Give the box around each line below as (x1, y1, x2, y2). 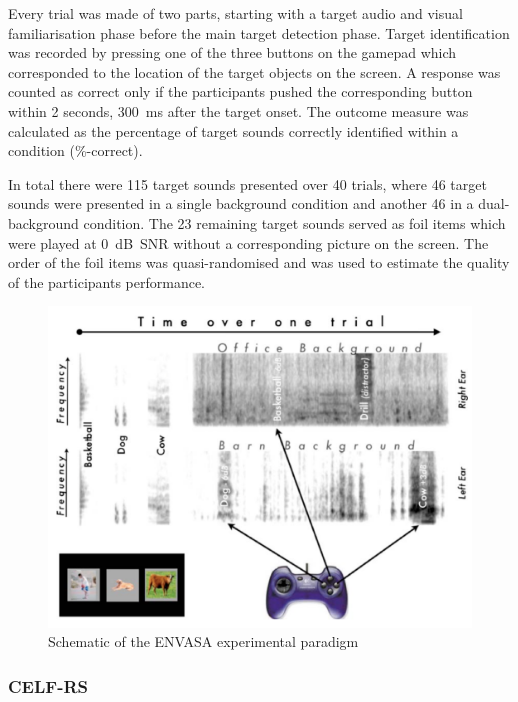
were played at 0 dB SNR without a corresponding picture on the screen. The (8, 232, 489, 253)
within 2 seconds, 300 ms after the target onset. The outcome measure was (8, 100, 469, 121)
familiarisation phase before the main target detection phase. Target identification (8, 22, 510, 43)
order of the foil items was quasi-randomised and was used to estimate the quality (8, 252, 510, 273)
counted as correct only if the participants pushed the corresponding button (8, 81, 473, 102)
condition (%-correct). (8, 140, 143, 161)
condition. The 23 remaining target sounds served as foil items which (83, 212, 506, 233)
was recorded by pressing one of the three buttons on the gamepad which (8, 42, 457, 63)
